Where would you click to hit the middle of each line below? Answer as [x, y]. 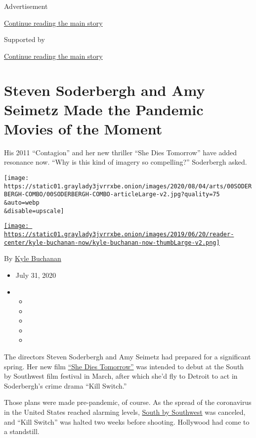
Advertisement [26, 6]
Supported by [24, 39]
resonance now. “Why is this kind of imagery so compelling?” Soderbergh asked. [126, 162]
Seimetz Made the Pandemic [104, 109]
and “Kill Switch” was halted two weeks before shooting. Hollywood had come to [127, 421]
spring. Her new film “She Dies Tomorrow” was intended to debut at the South [124, 366]
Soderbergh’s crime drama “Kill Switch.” [65, 385]
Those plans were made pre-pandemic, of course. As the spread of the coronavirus [128, 402]
